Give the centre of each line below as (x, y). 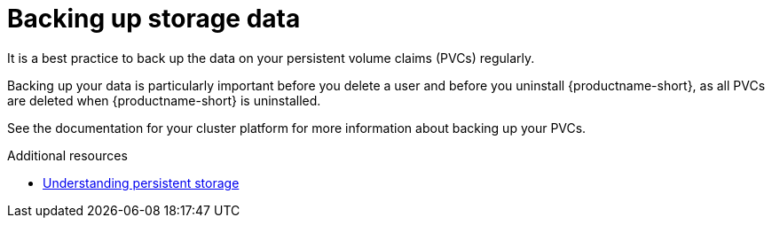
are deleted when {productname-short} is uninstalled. (164, 100)
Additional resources (67, 155)
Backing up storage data (154, 19)
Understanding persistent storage (141, 182)
